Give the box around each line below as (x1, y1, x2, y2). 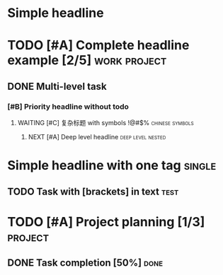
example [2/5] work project (7, 52, 167, 69)
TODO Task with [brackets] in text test (7, 185, 179, 197)
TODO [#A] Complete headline (7, 37, 190, 54)
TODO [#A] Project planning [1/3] (7, 213, 205, 230)
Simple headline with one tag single (7, 158, 217, 174)
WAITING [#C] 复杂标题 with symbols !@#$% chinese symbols (17, 119, 194, 127)
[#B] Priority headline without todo (7, 101, 130, 111)
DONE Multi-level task (7, 80, 108, 93)
